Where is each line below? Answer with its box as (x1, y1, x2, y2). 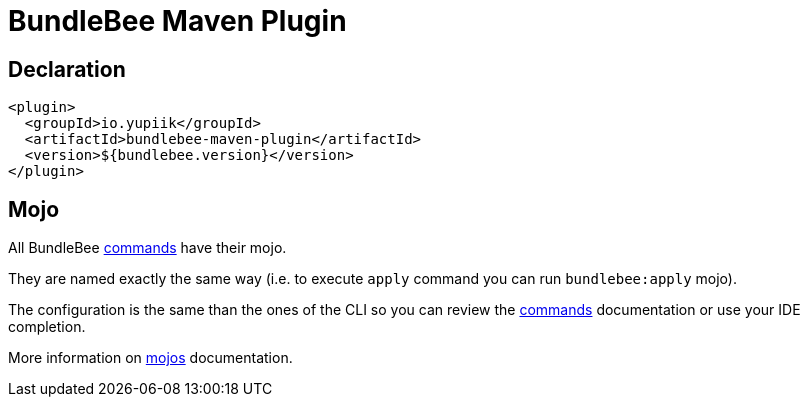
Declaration (8, 56, 126, 82)
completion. (8, 318, 86, 336)
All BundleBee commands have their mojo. (8, 239, 287, 257)
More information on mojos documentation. (8, 349, 293, 367)
